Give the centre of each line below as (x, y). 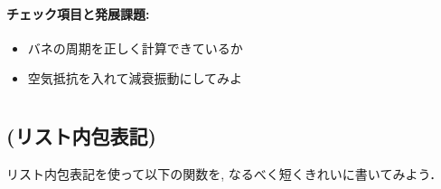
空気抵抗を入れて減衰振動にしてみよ (135, 78)
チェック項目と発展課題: (78, 13)
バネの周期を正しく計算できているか (135, 47)
